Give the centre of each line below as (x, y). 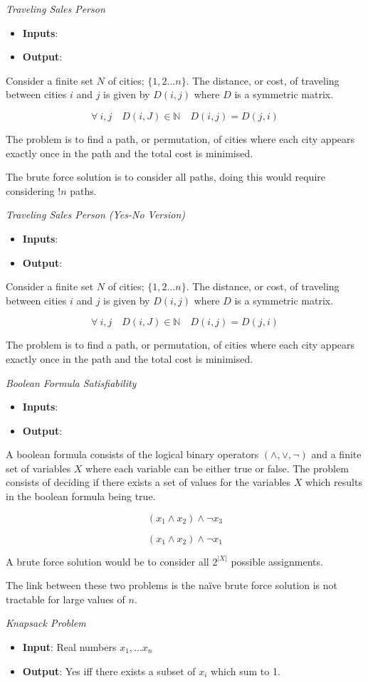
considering (30, 190)
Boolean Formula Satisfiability (71, 382)
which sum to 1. (246, 671)
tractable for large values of (65, 599)
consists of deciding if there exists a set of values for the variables (148, 482)
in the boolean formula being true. (81, 496)
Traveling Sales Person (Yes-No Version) (95, 215)
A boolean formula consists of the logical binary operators (132, 454)
